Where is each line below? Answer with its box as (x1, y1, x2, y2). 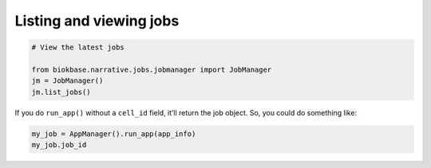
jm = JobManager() (31, 76, 104, 85)
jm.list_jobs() (31, 88, 91, 96)
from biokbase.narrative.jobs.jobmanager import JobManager (31, 64, 272, 74)
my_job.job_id (31, 140, 87, 150)
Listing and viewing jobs (14, 12, 180, 29)
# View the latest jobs (31, 43, 125, 52)
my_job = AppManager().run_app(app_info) (31, 129, 196, 139)
